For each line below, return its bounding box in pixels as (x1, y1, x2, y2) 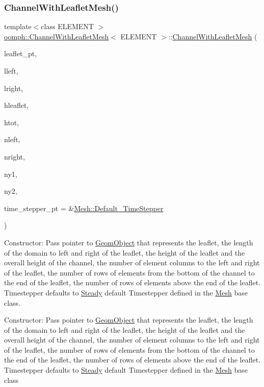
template (4, 21, 32, 32)
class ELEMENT (41, 21, 94, 32)
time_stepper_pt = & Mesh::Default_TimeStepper (4, 202, 164, 213)
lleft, (4, 65, 18, 76)
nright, (4, 151, 25, 162)
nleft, (4, 134, 20, 145)
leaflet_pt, (4, 48, 37, 59)
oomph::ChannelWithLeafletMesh (4, 31, 109, 41)
